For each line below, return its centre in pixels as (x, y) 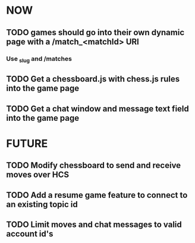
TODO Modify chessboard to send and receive (94, 165)
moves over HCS (38, 175)
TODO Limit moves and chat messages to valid (94, 224)
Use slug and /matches (39, 59)
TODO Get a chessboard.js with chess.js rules (93, 79)
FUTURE (27, 143)
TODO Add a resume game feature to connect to (97, 195)
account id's (30, 234)
